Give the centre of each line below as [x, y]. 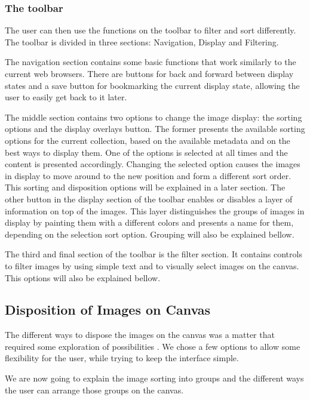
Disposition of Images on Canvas [108, 310]
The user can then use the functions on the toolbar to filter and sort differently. [151, 30]
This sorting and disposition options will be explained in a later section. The [145, 187]
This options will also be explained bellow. [83, 277]
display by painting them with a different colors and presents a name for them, [149, 222]
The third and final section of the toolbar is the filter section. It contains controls [154, 254]
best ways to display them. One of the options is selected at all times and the [146, 152]
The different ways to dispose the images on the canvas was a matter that [140, 335]
